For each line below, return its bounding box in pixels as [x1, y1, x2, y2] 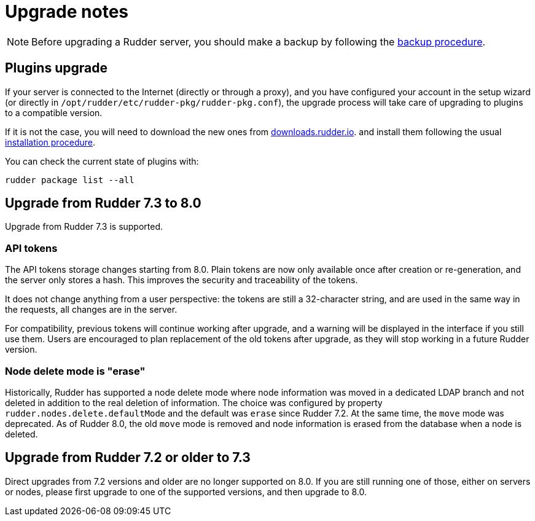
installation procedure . [5, 136, 96, 147]
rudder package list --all [5, 174, 135, 185]
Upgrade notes [5, 1, 129, 22]
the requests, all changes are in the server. [5, 304, 178, 315]
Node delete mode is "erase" [5, 364, 146, 377]
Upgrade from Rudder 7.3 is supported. [5, 221, 163, 232]
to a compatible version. [5, 107, 103, 118]
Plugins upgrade [5, 60, 107, 76]
